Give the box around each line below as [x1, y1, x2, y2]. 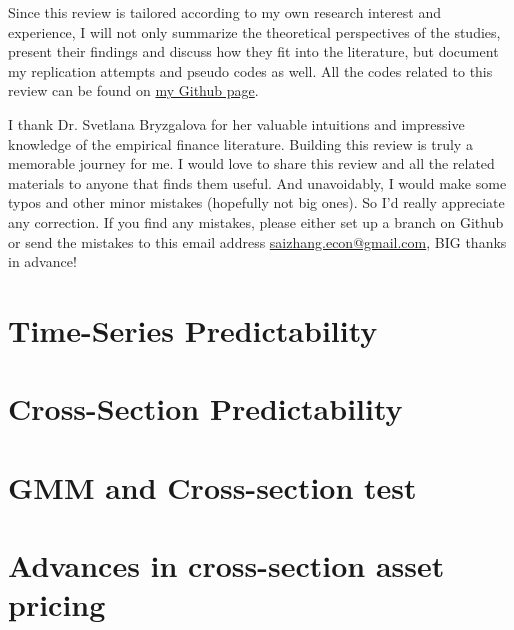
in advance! [8, 251, 77, 272]
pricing [8, 584, 106, 625]
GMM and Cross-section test [8, 466, 417, 507]
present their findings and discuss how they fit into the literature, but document [8, 41, 499, 62]
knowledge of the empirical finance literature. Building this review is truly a [8, 133, 473, 154]
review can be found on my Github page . [8, 80, 259, 101]
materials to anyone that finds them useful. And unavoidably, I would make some [8, 172, 507, 193]
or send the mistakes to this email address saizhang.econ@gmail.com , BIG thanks [8, 231, 507, 252]
